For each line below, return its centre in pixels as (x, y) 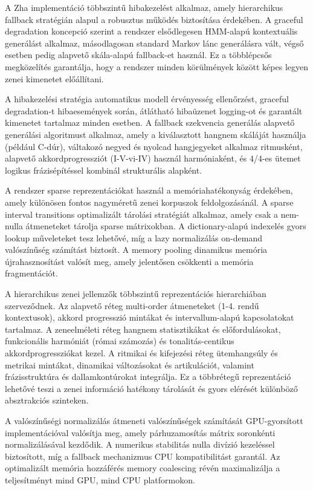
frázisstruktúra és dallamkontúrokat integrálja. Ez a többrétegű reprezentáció (148, 377)
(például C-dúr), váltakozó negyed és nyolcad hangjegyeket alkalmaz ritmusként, (154, 146)
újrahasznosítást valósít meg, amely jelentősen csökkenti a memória (129, 261)
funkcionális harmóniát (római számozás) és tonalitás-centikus (120, 341)
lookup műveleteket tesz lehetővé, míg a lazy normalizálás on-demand (134, 237)
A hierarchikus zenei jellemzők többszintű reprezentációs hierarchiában (136, 294)
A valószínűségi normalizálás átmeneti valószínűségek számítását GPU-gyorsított (154, 420)
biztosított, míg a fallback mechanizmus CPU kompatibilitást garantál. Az (143, 456)
